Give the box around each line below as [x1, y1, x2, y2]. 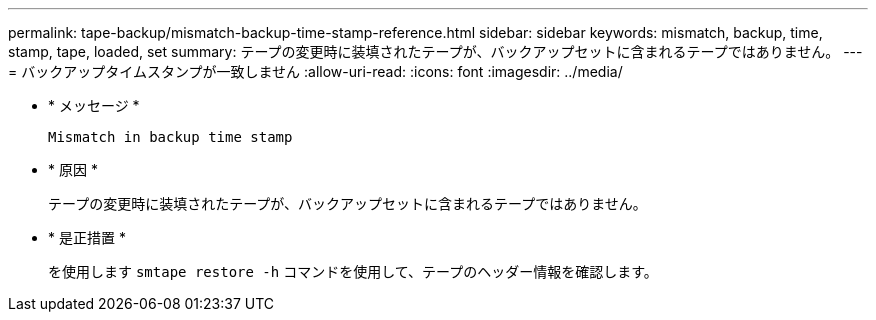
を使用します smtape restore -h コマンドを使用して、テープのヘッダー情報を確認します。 [48, 263, 658, 280]
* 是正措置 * [48, 229, 126, 246]
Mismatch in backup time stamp [48, 129, 293, 145]
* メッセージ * [48, 97, 140, 114]
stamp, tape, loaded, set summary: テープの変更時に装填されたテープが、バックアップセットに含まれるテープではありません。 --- [8, 43, 863, 60]
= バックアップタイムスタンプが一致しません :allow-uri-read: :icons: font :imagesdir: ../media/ [8, 63, 623, 80]
